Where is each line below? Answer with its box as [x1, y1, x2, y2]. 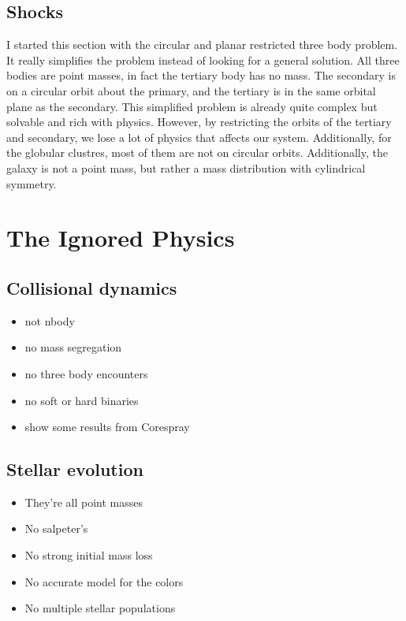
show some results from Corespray [24, 418, 190, 435]
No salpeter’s [24, 520, 88, 537]
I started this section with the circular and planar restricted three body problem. [6, 36, 398, 53]
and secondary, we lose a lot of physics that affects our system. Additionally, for [6, 128, 392, 145]
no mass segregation [24, 339, 122, 355]
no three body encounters [24, 365, 148, 381]
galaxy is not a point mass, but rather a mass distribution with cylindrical [6, 159, 366, 176]
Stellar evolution [6, 457, 143, 482]
